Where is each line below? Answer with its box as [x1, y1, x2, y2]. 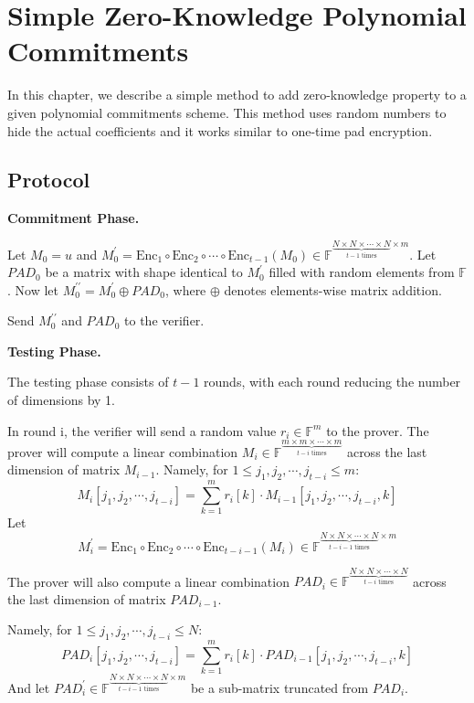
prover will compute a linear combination [7, 442, 238, 461]
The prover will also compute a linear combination [7, 571, 290, 591]
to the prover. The [326, 421, 429, 440]
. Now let [7, 280, 58, 299]
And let [7, 677, 50, 697]
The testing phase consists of [7, 372, 169, 391]
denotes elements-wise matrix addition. [224, 280, 442, 299]
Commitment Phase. [7, 208, 140, 228]
